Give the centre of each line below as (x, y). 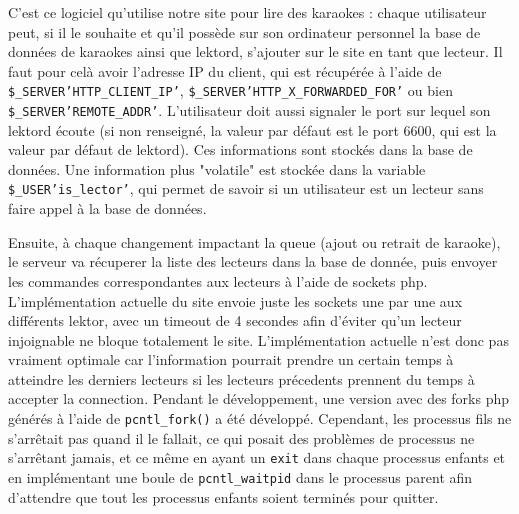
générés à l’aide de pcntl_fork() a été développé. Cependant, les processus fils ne (260, 418)
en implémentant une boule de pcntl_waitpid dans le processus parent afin (240, 476)
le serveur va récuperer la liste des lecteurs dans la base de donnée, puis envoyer (253, 261)
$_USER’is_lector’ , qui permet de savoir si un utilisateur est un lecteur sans (246, 188)
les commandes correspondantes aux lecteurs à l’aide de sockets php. (218, 280)
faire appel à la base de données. (107, 208)
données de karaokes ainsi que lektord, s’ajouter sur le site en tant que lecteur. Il (255, 51)
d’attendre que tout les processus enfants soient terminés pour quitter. (223, 496)
